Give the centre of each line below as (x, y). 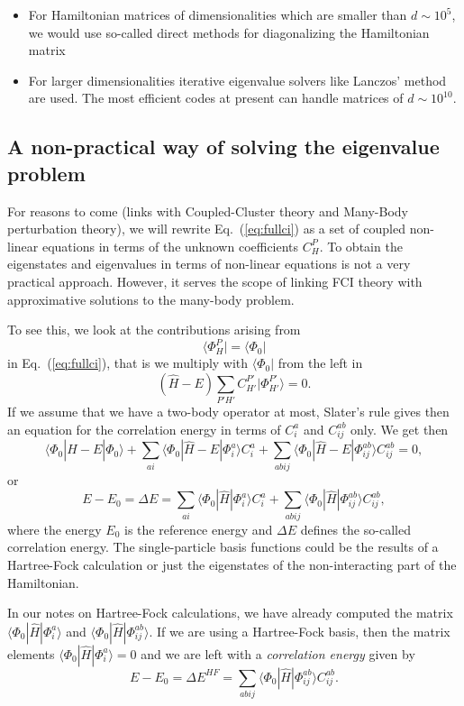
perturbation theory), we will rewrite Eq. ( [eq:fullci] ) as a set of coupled (206, 229)
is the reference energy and (199, 529)
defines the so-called (355, 529)
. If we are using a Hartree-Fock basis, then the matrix (300, 631)
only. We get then (400, 429)
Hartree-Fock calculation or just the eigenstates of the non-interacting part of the (232, 564)
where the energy (55, 529)
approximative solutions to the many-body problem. (151, 299)
